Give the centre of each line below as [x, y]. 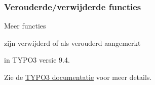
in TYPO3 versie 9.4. [37, 60]
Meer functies [25, 26]
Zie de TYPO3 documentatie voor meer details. [78, 77]
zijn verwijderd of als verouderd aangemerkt [72, 42]
